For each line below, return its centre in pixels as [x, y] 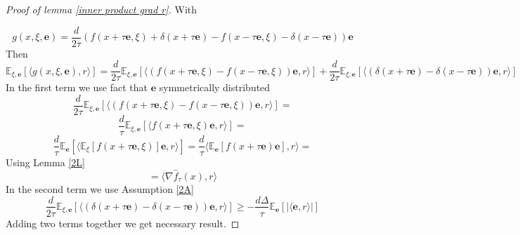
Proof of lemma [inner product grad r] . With [102, 9]
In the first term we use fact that [77, 87]
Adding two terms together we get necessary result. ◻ [123, 223]
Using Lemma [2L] [45, 162]
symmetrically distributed [215, 87]
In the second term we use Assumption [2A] [100, 188]
